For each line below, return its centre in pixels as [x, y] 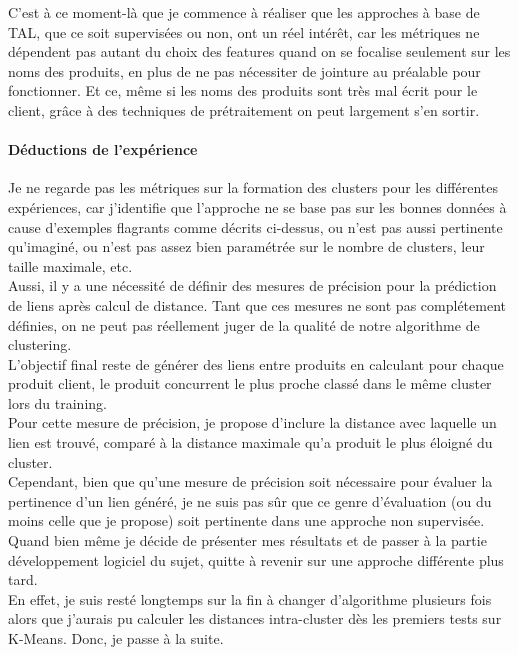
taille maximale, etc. [70, 265]
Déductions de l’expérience [103, 149]
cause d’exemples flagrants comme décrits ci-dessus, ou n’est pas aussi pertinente [255, 226]
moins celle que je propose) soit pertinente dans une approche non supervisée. [246, 520]
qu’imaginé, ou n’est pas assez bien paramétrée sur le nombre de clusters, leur [246, 246]
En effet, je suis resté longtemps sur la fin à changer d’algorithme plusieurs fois [250, 598]
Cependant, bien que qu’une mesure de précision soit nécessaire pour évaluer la [250, 481]
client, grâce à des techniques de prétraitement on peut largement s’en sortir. [244, 109]
